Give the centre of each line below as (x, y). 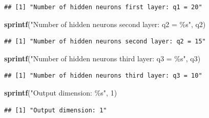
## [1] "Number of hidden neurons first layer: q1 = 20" (103, 7)
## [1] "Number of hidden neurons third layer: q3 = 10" (103, 76)
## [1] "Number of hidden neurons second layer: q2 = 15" (105, 42)
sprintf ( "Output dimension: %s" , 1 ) (61, 92)
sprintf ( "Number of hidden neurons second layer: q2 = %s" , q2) (105, 24)
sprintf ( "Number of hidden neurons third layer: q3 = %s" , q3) (102, 58)
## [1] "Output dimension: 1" (56, 110)
